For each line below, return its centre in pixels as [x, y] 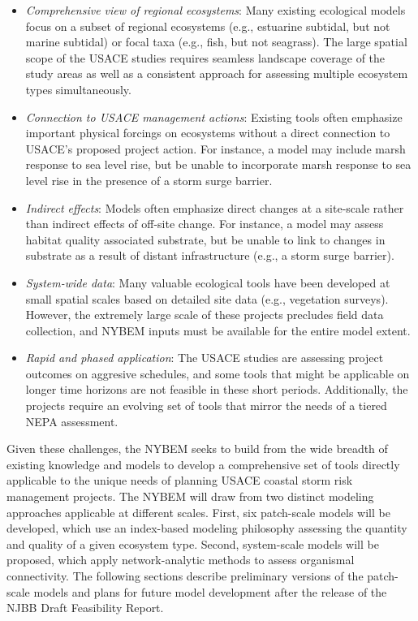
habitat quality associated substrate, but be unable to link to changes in [205, 239]
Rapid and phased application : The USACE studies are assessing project [205, 358]
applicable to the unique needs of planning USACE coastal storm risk [180, 480]
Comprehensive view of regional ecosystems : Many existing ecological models [215, 10]
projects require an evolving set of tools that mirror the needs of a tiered [206, 405]
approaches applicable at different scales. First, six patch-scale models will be [198, 512]
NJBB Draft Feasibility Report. [85, 608]
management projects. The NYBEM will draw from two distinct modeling [190, 496]
